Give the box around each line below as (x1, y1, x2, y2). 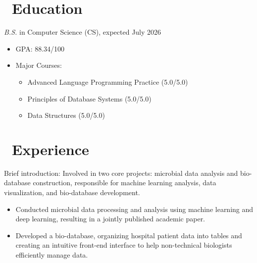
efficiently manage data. (15, 249, 88, 260)
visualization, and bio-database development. (4, 187, 140, 197)
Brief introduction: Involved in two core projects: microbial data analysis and (4, 167, 238, 178)
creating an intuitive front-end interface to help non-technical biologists (15, 240, 232, 250)
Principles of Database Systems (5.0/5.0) (27, 93, 152, 104)
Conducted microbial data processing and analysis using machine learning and (15, 204, 254, 214)
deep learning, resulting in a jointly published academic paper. (15, 213, 206, 224)
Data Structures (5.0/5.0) (27, 110, 105, 120)
